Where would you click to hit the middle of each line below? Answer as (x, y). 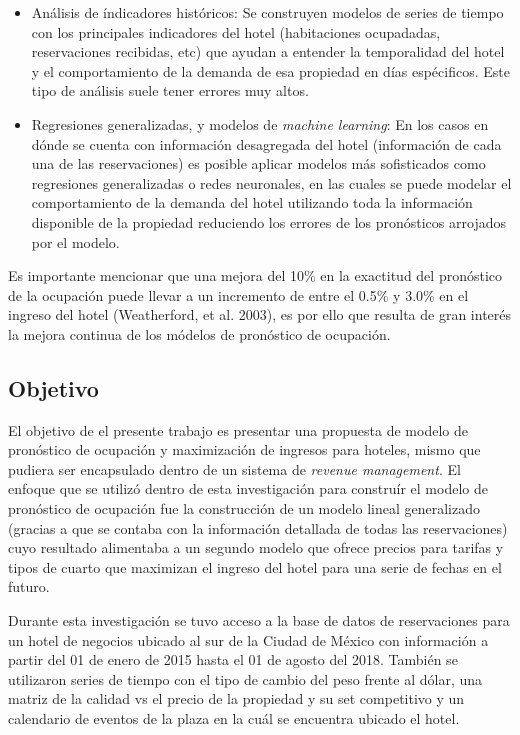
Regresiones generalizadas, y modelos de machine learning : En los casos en (260, 123)
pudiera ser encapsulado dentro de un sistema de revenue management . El (234, 468)
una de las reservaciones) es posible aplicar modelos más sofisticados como (258, 163)
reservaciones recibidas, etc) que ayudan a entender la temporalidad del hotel (268, 51)
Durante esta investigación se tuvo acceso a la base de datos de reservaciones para (259, 620)
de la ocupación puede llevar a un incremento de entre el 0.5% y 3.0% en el (238, 294)
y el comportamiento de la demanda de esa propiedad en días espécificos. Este (270, 70)
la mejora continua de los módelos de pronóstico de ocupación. (199, 333)
